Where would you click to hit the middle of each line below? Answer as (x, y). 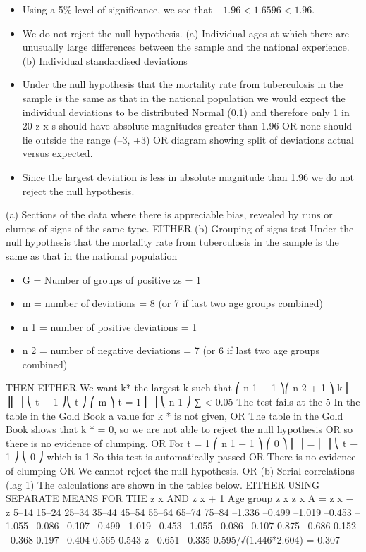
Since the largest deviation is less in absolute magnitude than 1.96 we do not (188, 176)
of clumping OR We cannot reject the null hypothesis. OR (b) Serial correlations (180, 471)
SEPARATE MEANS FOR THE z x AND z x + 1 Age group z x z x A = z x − (180, 498)
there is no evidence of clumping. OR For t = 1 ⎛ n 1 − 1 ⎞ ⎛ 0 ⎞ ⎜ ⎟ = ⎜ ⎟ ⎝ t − (182, 443)
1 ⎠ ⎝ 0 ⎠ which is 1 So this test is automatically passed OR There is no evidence (181, 457)
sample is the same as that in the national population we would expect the (184, 98)
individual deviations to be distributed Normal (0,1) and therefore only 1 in (186, 112)
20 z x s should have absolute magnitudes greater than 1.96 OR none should (187, 126)
